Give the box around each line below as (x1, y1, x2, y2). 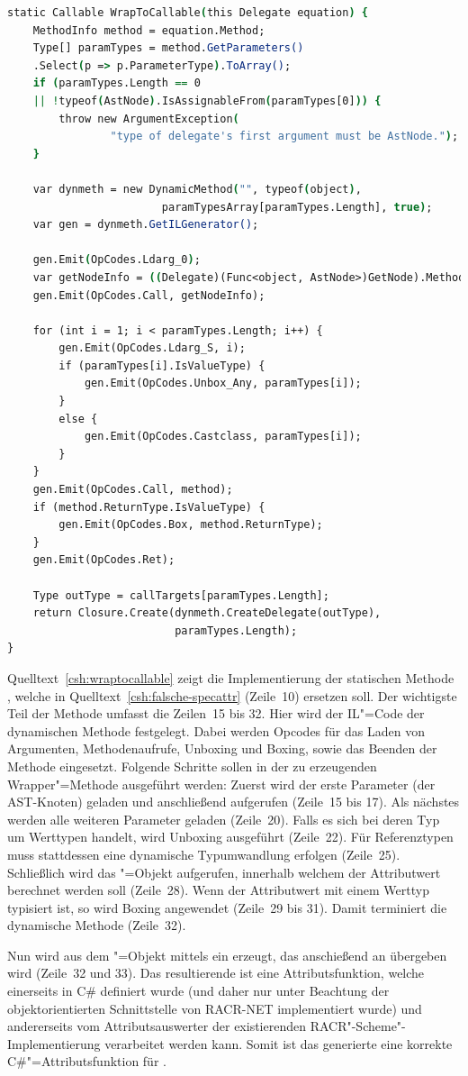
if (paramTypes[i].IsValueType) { (58, 359, 265, 372)
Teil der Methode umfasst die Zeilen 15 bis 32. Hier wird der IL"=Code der (7, 704, 425, 723)
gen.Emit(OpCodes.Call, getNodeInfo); (32, 288, 265, 302)
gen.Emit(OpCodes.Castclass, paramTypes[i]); (84, 430, 362, 443)
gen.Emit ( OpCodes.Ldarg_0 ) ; (32, 253, 201, 267)
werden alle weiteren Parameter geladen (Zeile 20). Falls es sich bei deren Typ (7, 809, 440, 828)
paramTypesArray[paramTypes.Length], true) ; (161, 200, 433, 214)
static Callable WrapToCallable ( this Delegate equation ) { (7, 6, 368, 19)
